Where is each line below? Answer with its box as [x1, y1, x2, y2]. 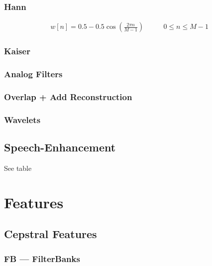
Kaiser [4, 45, 30, 57]
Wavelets [4, 113, 41, 126]
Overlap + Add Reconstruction [4, 90, 132, 103]
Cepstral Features [4, 226, 97, 242]
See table [4, 162, 32, 173]
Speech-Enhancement [4, 139, 116, 155]
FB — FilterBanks [4, 252, 80, 265]
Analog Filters [4, 68, 63, 80]
